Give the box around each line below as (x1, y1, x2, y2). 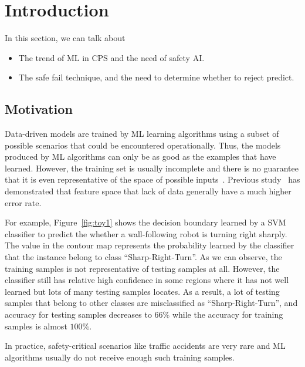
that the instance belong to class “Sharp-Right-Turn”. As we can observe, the (5, 251, 282, 263)
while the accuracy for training (172, 308, 283, 321)
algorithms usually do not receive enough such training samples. (5, 351, 235, 363)
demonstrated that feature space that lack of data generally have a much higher (5, 185, 292, 197)
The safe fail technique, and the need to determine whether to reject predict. (18, 71, 294, 83)
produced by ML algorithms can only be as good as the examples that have (5, 150, 276, 163)
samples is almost (5, 319, 67, 332)
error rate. (5, 196, 42, 208)
